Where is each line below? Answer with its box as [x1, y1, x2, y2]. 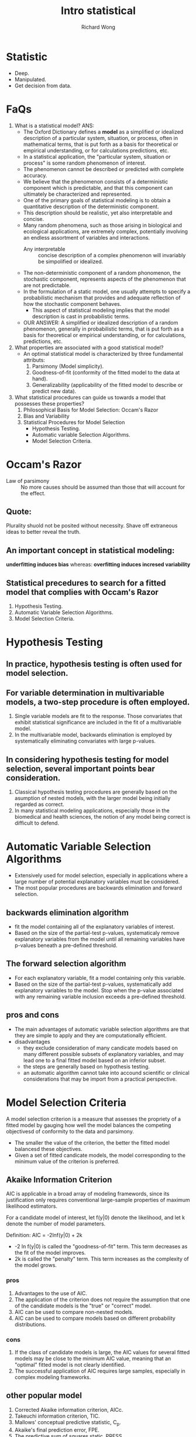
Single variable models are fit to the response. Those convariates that [14, 713, 183, 720]
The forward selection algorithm [6, 959, 126, 969]
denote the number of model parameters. [6, 1220, 106, 1227]
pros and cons [6, 1010, 60, 1020]
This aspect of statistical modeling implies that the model [32, 307, 170, 314]
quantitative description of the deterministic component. [23, 203, 159, 210]
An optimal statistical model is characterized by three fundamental [23, 350, 183, 357]
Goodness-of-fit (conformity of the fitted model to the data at [32, 369, 180, 376]
